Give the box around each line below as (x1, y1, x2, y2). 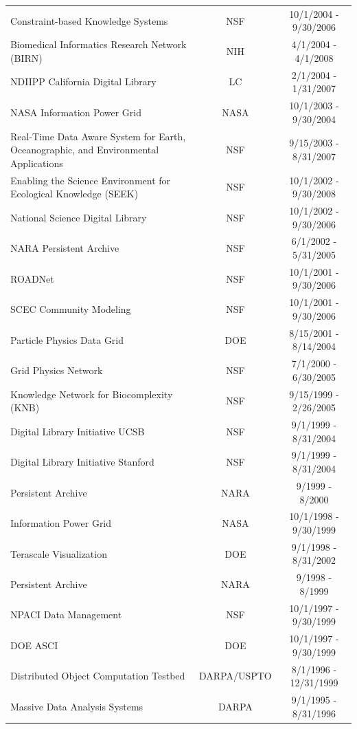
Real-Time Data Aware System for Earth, (10, 129, 186, 143)
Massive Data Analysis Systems (10, 699, 143, 713)
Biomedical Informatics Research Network (10, 37, 187, 52)
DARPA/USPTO (198, 668, 272, 683)
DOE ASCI (10, 638, 58, 652)
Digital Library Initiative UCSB (10, 424, 145, 438)
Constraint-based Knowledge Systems (10, 13, 168, 28)
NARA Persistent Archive (10, 241, 119, 255)
